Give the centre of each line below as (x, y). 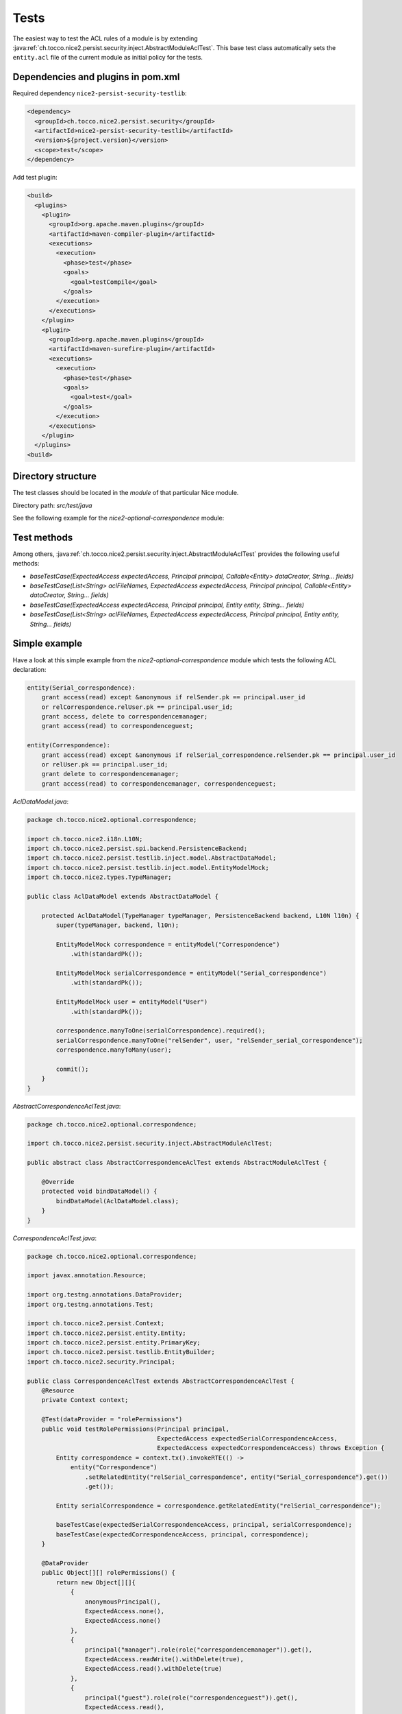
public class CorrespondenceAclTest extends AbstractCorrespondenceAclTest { (161, 1381)
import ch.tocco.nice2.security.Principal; (101, 1362)
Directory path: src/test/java (52, 505)
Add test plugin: (35, 178)
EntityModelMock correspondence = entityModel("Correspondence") (168, 944)
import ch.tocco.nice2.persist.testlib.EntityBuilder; (121, 1352)
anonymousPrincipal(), (123, 1602)
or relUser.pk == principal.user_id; (105, 765)
